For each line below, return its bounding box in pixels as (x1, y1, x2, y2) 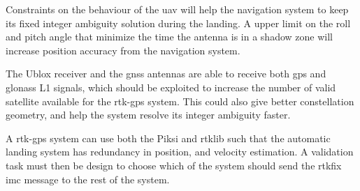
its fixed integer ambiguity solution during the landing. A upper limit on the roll (6, 15, 351, 30)
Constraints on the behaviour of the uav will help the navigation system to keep (6, 2, 349, 16)
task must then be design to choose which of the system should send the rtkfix (6, 158, 342, 172)
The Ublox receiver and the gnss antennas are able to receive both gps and (6, 66, 326, 81)
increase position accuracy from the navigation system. (6, 43, 240, 57)
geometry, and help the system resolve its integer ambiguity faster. (6, 107, 291, 122)
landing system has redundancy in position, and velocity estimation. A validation (6, 144, 354, 159)
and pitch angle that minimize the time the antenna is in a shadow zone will (6, 29, 333, 44)
